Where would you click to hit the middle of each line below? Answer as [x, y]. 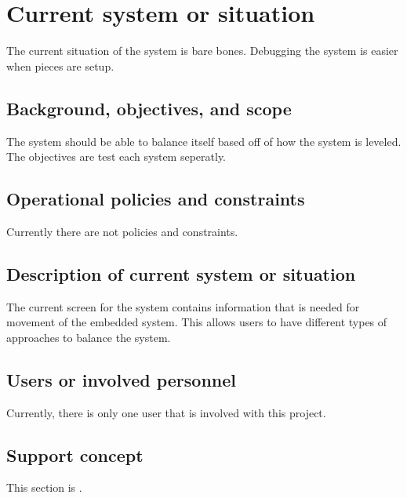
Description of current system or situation [181, 273]
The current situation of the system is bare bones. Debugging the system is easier [202, 51]
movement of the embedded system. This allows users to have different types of [197, 322]
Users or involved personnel [122, 379]
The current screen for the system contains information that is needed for [183, 306]
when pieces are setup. [60, 65]
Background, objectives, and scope [149, 108]
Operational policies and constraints [156, 199]
